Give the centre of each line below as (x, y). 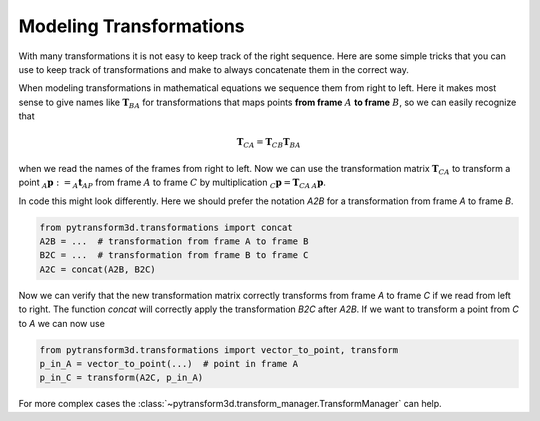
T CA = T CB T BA (268, 143)
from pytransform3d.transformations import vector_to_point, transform (219, 349)
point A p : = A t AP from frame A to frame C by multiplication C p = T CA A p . (172, 183)
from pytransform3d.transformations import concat (166, 227)
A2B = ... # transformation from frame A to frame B (174, 241)
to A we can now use (61, 323)
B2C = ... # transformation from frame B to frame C (174, 255)
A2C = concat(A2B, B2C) (98, 269)
